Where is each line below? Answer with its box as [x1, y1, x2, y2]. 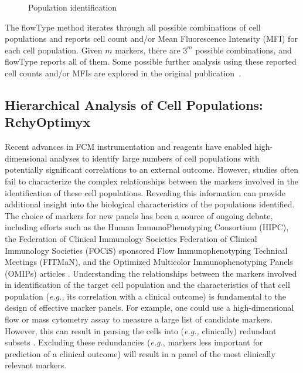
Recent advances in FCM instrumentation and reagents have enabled [5, 140, 252, 153]
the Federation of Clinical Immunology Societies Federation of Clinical [5, 232, 257, 244]
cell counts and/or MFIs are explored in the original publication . [5, 66, 241, 79]
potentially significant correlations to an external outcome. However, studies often [5, 163, 298, 176]
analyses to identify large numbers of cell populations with [50, 152, 260, 164]
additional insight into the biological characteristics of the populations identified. [5, 198, 295, 210]
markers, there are [115, 43, 181, 56]
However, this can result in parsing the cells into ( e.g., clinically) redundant [5, 324, 277, 337]
